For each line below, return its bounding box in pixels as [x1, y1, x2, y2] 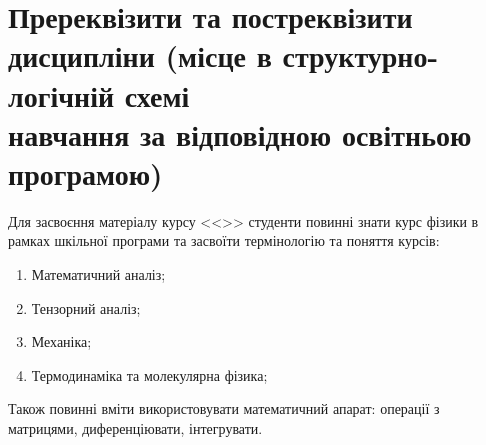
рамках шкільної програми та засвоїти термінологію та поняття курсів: [8, 230, 440, 251]
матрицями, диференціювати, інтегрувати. [8, 418, 263, 439]
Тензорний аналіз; [31, 297, 141, 318]
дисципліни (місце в [8, 35, 272, 76]
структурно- [282, 35, 439, 76]
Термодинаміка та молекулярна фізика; [31, 364, 268, 385]
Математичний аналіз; [31, 264, 166, 285]
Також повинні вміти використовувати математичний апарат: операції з [8, 398, 440, 419]
